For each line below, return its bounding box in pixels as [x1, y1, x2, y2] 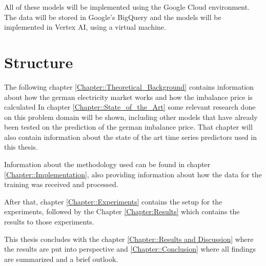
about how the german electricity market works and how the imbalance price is [4, 91, 253, 102]
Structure [4, 51, 73, 72]
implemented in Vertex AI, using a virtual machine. [4, 22, 166, 32]
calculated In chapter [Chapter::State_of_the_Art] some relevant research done [4, 101, 256, 112]
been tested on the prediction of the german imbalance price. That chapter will [4, 121, 253, 132]
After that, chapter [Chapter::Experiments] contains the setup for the [4, 196, 222, 207]
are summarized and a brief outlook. [4, 253, 118, 264]
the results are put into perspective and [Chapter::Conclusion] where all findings [4, 243, 256, 254]
